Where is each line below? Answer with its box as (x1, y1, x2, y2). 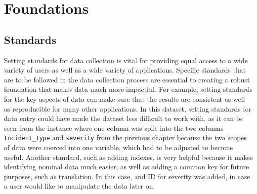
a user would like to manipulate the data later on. (4, 181, 155, 191)
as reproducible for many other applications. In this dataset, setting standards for (4, 103, 252, 114)
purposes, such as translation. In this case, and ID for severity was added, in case (4, 171, 250, 181)
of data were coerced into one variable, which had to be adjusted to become (4, 142, 233, 152)
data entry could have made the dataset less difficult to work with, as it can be (4, 113, 244, 123)
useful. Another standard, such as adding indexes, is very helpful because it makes (4, 152, 253, 162)
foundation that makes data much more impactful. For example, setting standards (4, 84, 253, 94)
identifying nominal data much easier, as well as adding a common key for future (4, 161, 249, 172)
